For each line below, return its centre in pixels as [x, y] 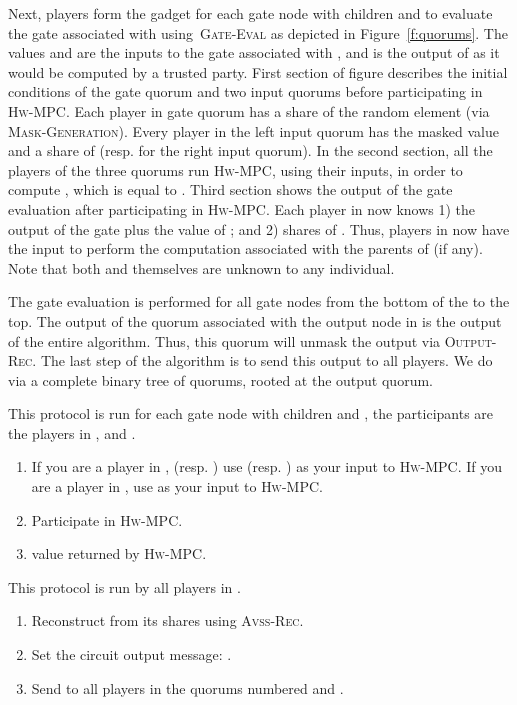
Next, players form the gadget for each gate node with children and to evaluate [250, 13]
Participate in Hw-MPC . [107, 519]
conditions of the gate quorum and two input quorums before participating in [245, 91]
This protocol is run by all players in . [124, 586]
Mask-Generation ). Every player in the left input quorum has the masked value [254, 130]
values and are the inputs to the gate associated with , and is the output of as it [254, 52]
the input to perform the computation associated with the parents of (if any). [245, 248]
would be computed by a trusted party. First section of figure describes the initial [258, 71]
